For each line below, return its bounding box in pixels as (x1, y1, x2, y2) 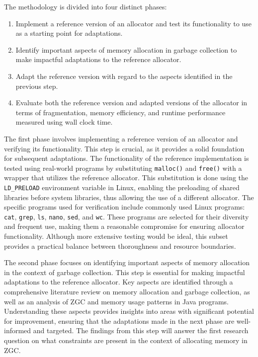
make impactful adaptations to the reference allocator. (15, 54, 181, 65)
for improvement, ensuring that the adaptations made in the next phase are (4, 315, 235, 326)
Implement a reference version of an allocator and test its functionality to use (15, 18, 252, 28)
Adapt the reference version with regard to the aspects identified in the (15, 71, 233, 81)
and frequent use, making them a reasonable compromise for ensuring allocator (4, 221, 245, 231)
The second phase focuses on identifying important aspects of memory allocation (4, 257, 250, 268)
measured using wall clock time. (15, 117, 113, 127)
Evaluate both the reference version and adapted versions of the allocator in (15, 97, 248, 108)
